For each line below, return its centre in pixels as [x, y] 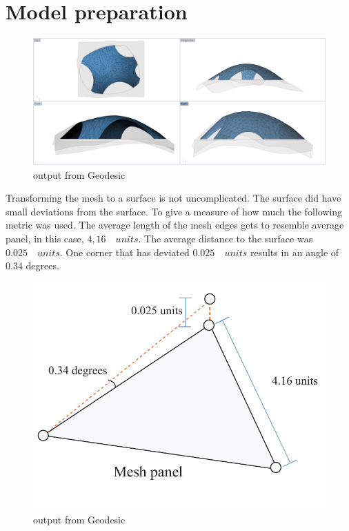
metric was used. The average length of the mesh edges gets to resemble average [175, 225]
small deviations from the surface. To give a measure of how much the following [174, 211]
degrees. [42, 265]
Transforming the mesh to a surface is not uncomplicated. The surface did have [173, 198]
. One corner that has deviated [124, 252]
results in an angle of [295, 252]
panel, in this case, [45, 238]
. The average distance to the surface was [226, 238]
